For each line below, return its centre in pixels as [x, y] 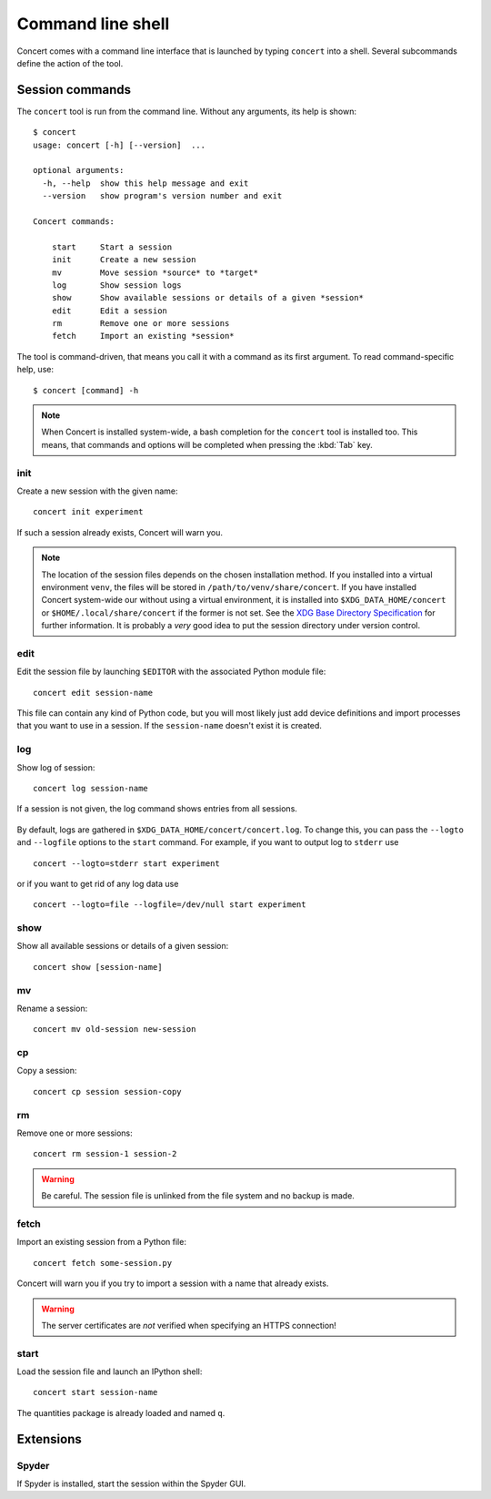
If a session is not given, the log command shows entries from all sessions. [157, 809]
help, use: [35, 370]
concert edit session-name [93, 693]
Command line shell [93, 24]
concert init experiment [88, 512]
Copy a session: [47, 1071]
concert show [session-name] [98, 967]
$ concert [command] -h [86, 390]
